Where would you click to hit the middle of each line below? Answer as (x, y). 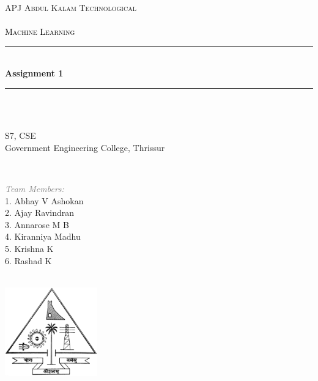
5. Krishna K (29, 248)
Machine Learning (40, 31)
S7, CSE (20, 135)
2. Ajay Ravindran (40, 213)
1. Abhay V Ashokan (44, 200)
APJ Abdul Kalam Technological (71, 7)
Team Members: (35, 188)
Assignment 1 (34, 73)
